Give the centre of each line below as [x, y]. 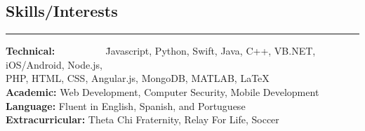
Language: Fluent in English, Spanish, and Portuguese [126, 105]
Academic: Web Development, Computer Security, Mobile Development [162, 91]
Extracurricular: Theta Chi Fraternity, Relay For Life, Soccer [142, 119]
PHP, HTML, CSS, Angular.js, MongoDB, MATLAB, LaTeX [138, 78]
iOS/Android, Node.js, [54, 64]
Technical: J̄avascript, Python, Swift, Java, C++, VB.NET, [161, 51]
